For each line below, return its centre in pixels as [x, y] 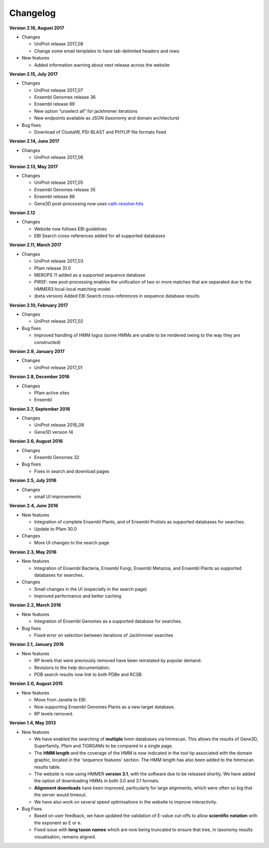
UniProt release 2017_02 [59, 321]
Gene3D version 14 [54, 432]
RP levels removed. [54, 713]
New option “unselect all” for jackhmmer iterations [86, 111]
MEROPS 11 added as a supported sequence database [90, 275]
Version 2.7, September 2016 [40, 409]
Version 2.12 [22, 212]
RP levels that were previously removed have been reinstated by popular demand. [118, 661]
